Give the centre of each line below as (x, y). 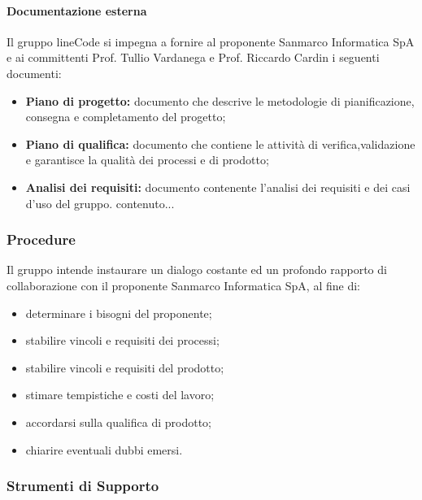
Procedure (41, 239)
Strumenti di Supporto (83, 486)
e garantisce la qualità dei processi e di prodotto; (147, 160)
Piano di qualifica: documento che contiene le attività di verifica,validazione (220, 143)
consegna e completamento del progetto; (126, 117)
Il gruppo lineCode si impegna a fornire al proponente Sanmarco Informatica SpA (211, 41)
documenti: (34, 73)
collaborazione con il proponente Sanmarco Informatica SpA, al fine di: (183, 285)
